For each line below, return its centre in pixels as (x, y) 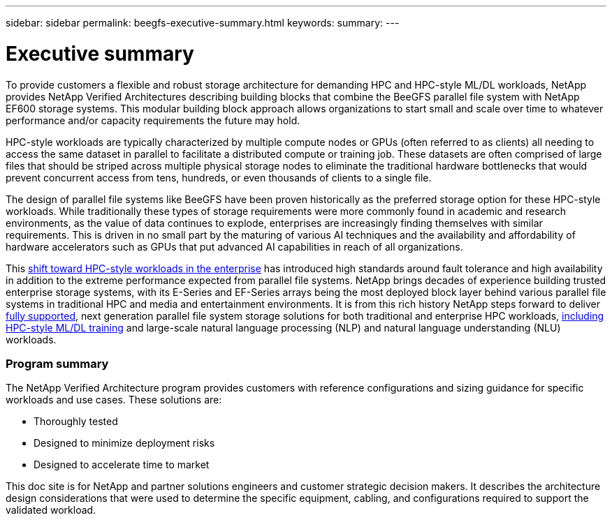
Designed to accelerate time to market (122, 465)
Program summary (57, 363)
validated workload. (51, 510)
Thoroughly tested (76, 422)
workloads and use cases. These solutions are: (114, 400)
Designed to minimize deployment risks (124, 443)
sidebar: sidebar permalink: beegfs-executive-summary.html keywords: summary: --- (203, 23)
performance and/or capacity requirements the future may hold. (153, 120)
